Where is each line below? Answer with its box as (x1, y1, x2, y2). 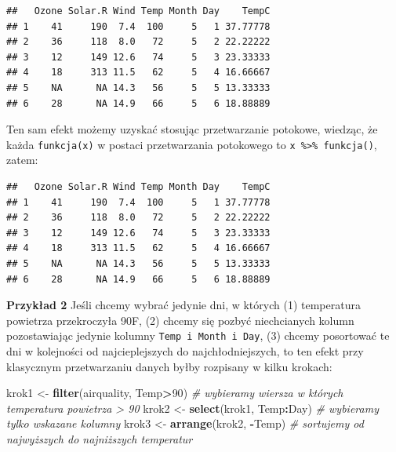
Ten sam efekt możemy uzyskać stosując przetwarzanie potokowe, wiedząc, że (6, 121, 378, 137)
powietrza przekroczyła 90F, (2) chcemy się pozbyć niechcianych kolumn (6, 312, 354, 328)
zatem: (6, 151, 38, 168)
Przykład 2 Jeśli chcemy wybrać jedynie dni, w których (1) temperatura (6, 297, 361, 313)
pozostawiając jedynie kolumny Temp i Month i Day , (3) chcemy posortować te (6, 327, 390, 344)
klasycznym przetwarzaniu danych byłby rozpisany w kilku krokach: (6, 358, 332, 374)
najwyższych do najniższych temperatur (6, 430, 193, 447)
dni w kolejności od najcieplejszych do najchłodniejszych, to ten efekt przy (6, 343, 364, 359)
